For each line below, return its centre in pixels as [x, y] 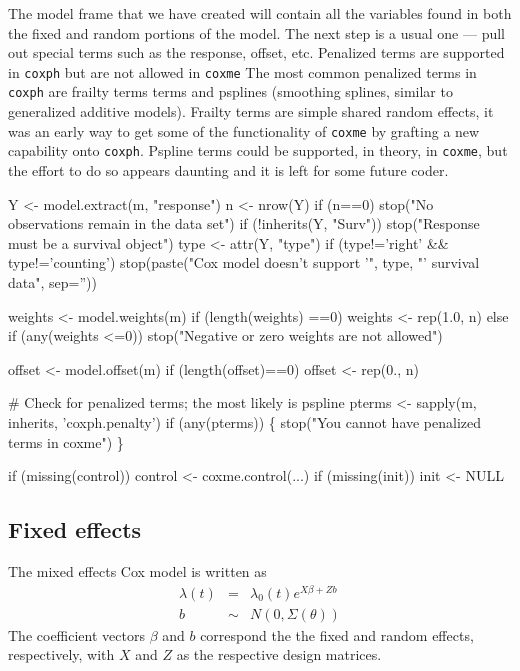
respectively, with [61, 654]
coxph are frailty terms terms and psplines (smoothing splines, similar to [230, 91]
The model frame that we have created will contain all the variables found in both [260, 13]
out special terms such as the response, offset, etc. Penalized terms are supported [256, 52]
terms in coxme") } [66, 441]
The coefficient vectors [76, 634]
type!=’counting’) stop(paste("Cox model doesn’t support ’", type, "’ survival [244, 262]
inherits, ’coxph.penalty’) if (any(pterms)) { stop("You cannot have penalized [245, 421]
